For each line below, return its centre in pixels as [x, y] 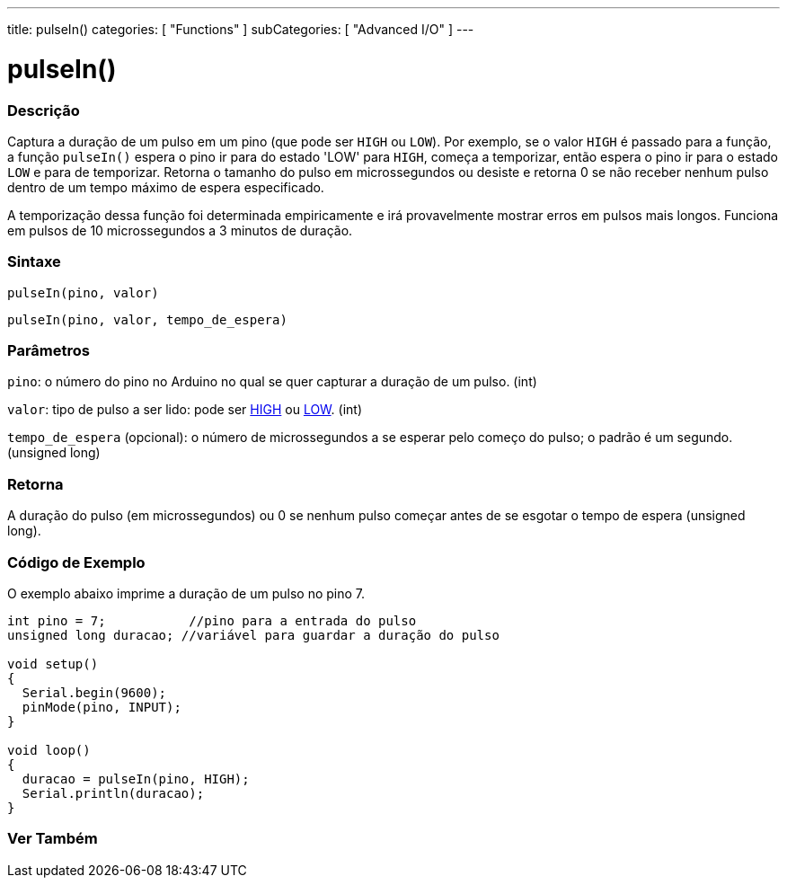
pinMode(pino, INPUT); [102, 707]
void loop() [49, 750]
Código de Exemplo [76, 562]
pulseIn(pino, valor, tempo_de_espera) [147, 319]
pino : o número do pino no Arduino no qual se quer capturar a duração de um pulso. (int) [272, 382]
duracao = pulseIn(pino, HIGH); [136, 779]
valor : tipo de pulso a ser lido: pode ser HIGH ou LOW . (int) [185, 410]
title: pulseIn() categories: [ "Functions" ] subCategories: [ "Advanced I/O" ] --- [241, 29]
